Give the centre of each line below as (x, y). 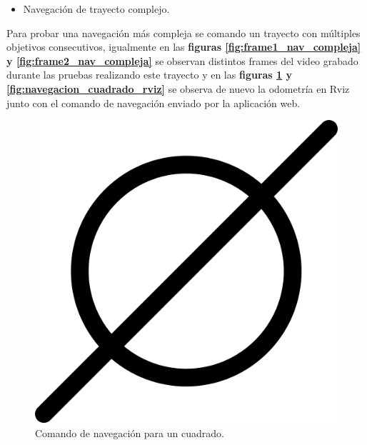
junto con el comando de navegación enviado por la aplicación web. (154, 102)
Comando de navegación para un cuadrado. (130, 432)
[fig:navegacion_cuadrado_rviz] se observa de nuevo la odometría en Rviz (178, 88)
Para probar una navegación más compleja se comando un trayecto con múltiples (183, 32)
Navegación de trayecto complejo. (96, 9)
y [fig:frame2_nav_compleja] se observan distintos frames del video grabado (182, 60)
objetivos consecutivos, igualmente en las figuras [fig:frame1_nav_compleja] (184, 47)
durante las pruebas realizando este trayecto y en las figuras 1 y (149, 75)
